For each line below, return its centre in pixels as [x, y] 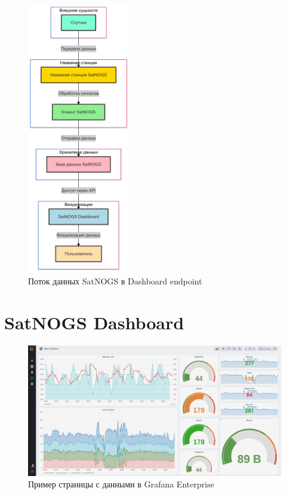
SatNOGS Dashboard [94, 322]
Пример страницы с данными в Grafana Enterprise [121, 484]
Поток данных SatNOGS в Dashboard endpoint [115, 281]
